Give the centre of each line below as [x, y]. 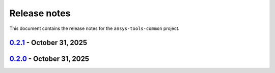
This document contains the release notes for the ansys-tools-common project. [94, 28]
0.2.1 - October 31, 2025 [48, 43]
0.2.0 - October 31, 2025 [49, 59]
